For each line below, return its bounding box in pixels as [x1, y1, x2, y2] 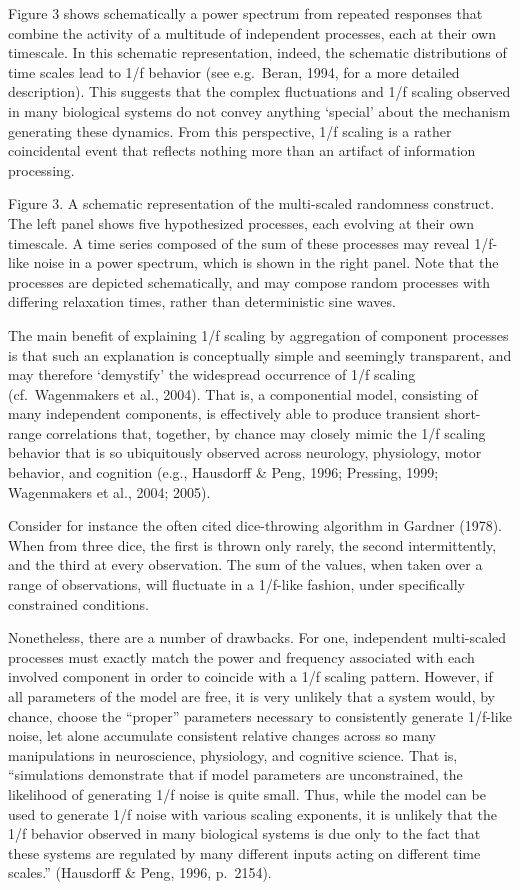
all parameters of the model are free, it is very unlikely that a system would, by [8, 686, 495, 706]
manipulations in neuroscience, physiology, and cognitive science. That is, [8, 744, 458, 765]
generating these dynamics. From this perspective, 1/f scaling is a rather [8, 120, 452, 141]
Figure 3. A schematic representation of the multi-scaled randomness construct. [8, 193, 495, 214]
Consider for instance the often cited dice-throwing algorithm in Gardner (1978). [8, 515, 503, 536]
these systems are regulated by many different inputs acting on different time [8, 842, 481, 863]
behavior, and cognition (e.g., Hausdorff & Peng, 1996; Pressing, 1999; [8, 462, 439, 483]
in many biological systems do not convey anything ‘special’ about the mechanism [8, 100, 511, 121]
